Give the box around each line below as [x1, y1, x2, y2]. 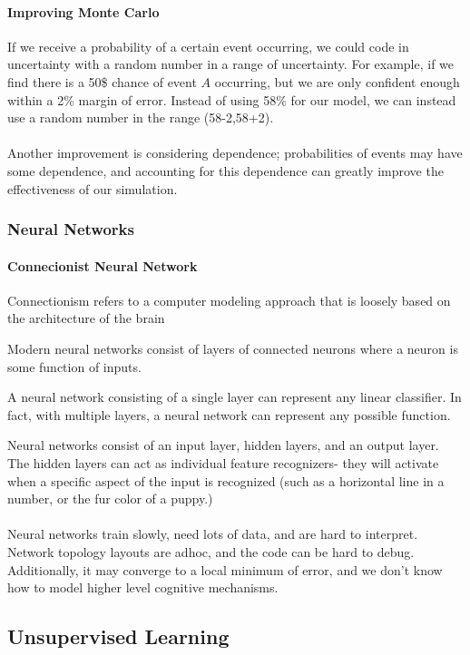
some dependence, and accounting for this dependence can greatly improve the [7, 161, 444, 180]
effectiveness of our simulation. [7, 179, 178, 198]
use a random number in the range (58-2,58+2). [7, 108, 274, 127]
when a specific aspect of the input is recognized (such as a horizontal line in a [7, 471, 445, 490]
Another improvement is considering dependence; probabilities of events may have [7, 143, 463, 162]
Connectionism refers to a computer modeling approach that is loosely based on [7, 290, 451, 309]
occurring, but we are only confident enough [214, 72, 460, 91]
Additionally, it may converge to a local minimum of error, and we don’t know [7, 560, 443, 579]
